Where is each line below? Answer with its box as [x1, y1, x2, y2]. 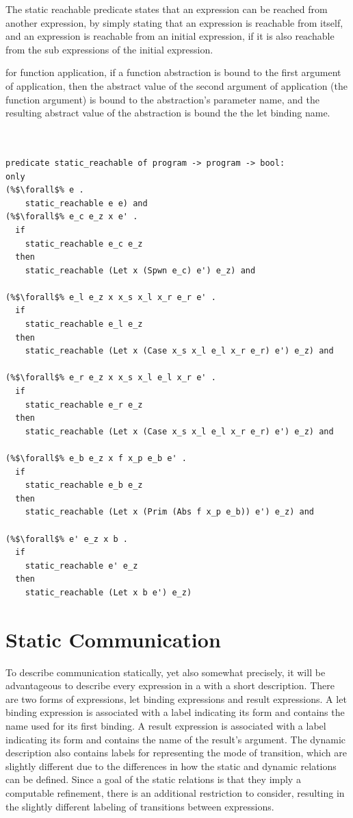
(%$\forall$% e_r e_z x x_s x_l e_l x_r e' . [5, 373, 216, 383]
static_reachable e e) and [25, 198, 148, 208]
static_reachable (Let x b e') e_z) [25, 587, 192, 597]
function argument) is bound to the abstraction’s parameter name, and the [5, 92, 319, 106]
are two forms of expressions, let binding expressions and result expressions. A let [5, 691, 347, 706]
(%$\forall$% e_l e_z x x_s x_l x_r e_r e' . [5, 292, 216, 302]
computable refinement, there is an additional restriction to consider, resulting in [5, 786, 345, 800]
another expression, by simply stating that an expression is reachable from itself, [5, 15, 343, 29]
